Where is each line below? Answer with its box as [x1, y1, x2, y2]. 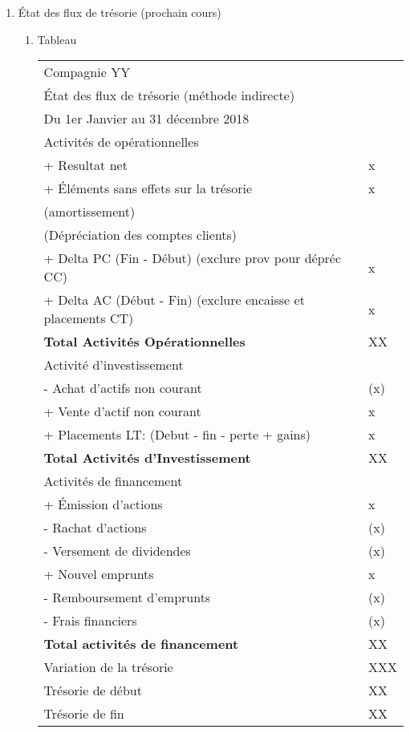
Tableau [37, 30, 77, 47]
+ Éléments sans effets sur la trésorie [43, 179, 253, 198]
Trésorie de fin [43, 704, 124, 723]
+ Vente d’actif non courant [43, 402, 201, 421]
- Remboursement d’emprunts [43, 588, 211, 607]
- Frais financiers [43, 611, 137, 630]
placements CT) [43, 309, 134, 328]
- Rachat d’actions [43, 518, 147, 537]
